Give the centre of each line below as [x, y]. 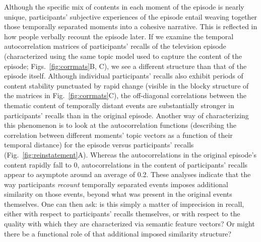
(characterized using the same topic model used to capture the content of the [123, 56]
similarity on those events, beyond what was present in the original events [118, 194]
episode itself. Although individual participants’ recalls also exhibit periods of [124, 76]
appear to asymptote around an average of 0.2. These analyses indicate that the [127, 174]
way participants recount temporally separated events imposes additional [116, 184]
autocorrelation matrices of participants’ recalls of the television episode [115, 46]
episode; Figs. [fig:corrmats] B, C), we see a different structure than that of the [125, 66]
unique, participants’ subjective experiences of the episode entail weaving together [131, 16]
